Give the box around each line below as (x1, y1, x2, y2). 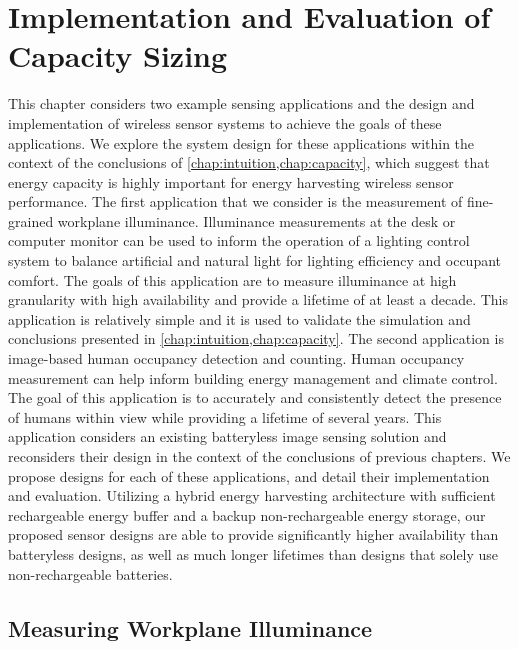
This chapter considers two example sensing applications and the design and (8, 93, 475, 114)
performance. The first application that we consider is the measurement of (8, 191, 463, 212)
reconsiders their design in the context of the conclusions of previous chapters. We (8, 446, 511, 466)
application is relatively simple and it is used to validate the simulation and (8, 308, 471, 329)
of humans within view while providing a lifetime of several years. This (8, 406, 442, 427)
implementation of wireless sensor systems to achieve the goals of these (8, 112, 442, 133)
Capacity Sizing (8, 35, 228, 76)
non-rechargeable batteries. (8, 563, 173, 584)
